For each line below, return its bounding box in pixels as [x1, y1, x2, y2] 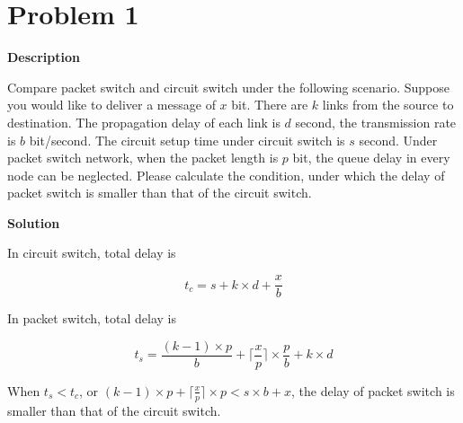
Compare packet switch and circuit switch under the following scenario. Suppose [7, 77, 450, 96]
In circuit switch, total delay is [7, 243, 176, 262]
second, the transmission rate [295, 112, 457, 131]
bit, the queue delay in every [292, 148, 450, 167]
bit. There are [231, 95, 308, 114]
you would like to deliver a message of [7, 95, 216, 114]
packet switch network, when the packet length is [7, 148, 279, 167]
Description [7, 48, 81, 66]
